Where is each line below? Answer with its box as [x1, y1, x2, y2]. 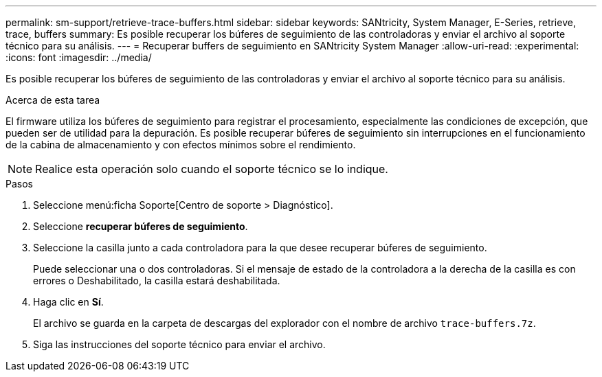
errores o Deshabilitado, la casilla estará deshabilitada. [33, 275, 280, 286]
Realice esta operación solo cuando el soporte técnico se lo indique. [35, 162, 388, 176]
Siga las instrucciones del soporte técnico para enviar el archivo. [33, 339, 326, 350]
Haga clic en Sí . [33, 296, 104, 308]
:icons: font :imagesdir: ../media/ [5, 52, 152, 63]
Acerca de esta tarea [5, 94, 100, 106]
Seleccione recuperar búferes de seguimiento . [33, 220, 248, 232]
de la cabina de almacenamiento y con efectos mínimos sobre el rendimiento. [5, 139, 356, 150]
